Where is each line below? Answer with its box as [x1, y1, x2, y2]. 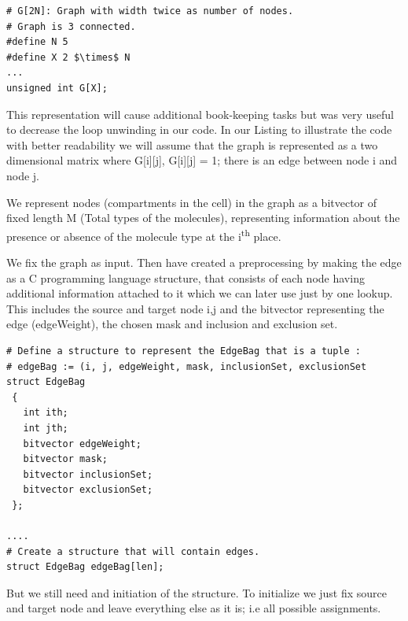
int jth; [23, 422, 68, 434]
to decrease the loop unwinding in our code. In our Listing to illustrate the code [6, 121, 392, 138]
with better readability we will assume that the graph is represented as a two [6, 136, 378, 153]
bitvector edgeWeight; [23, 438, 142, 449]
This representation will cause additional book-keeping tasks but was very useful [6, 105, 394, 122]
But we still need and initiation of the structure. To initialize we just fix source [6, 584, 388, 601]
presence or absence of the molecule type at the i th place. [6, 225, 281, 244]
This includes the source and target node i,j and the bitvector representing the [6, 300, 384, 316]
